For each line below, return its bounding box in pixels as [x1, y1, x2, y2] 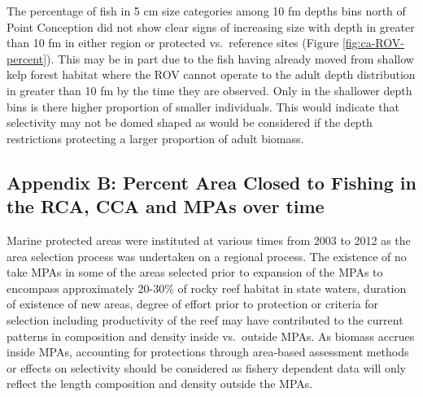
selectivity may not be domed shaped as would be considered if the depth [7, 114, 373, 131]
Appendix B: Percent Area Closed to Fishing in [7, 169, 416, 194]
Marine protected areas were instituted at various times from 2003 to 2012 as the [7, 231, 411, 248]
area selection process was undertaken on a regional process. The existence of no [7, 247, 407, 264]
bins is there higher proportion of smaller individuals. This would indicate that [7, 98, 399, 115]
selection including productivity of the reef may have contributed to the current [7, 311, 403, 328]
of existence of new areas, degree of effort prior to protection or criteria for [7, 295, 379, 312]
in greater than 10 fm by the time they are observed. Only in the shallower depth [7, 81, 412, 98]
